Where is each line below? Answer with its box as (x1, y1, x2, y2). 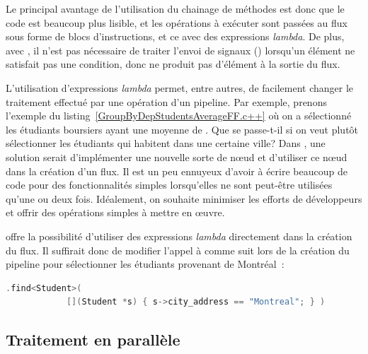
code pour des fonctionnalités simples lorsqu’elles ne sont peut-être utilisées (6, 177, 333, 192)
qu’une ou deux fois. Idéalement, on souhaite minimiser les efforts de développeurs (6, 191, 362, 206)
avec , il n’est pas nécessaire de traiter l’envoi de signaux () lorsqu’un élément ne (6, 42, 355, 57)
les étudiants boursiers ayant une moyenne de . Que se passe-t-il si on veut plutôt (6, 122, 359, 136)
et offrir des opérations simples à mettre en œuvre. (6, 205, 225, 220)
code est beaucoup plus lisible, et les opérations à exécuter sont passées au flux (6, 15, 347, 30)
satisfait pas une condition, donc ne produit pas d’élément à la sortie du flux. (6, 57, 340, 71)
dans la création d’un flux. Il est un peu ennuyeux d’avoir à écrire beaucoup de (6, 163, 347, 178)
